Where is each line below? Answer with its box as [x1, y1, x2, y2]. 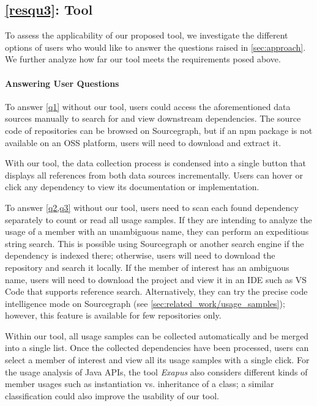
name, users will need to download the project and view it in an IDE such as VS [5, 273, 307, 286]
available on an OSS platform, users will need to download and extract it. [5, 136, 282, 149]
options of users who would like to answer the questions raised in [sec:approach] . [5, 40, 306, 53]
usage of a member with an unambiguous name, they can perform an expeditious [5, 225, 309, 238]
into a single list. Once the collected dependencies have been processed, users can [5, 341, 309, 354]
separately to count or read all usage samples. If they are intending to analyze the [5, 213, 312, 226]
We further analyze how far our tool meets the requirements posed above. [5, 53, 281, 65]
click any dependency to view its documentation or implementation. [5, 180, 259, 193]
